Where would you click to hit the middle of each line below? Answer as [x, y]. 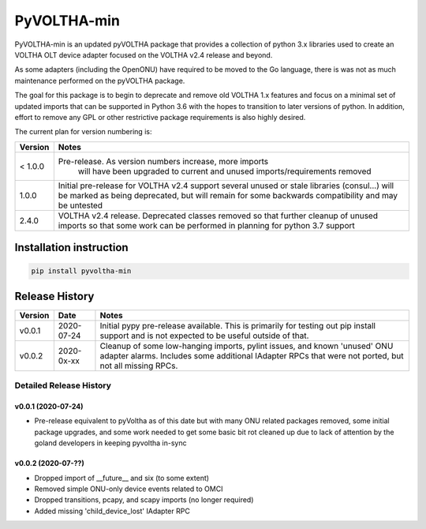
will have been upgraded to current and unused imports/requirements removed [224, 171]
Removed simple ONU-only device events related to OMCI [129, 489]
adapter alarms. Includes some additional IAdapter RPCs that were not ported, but [252, 355]
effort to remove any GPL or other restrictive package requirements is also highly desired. [160, 117]
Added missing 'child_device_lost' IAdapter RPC [112, 511]
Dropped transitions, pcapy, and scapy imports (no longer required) [144, 500]
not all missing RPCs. [139, 366]
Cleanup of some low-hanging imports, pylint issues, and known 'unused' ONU [247, 346]
